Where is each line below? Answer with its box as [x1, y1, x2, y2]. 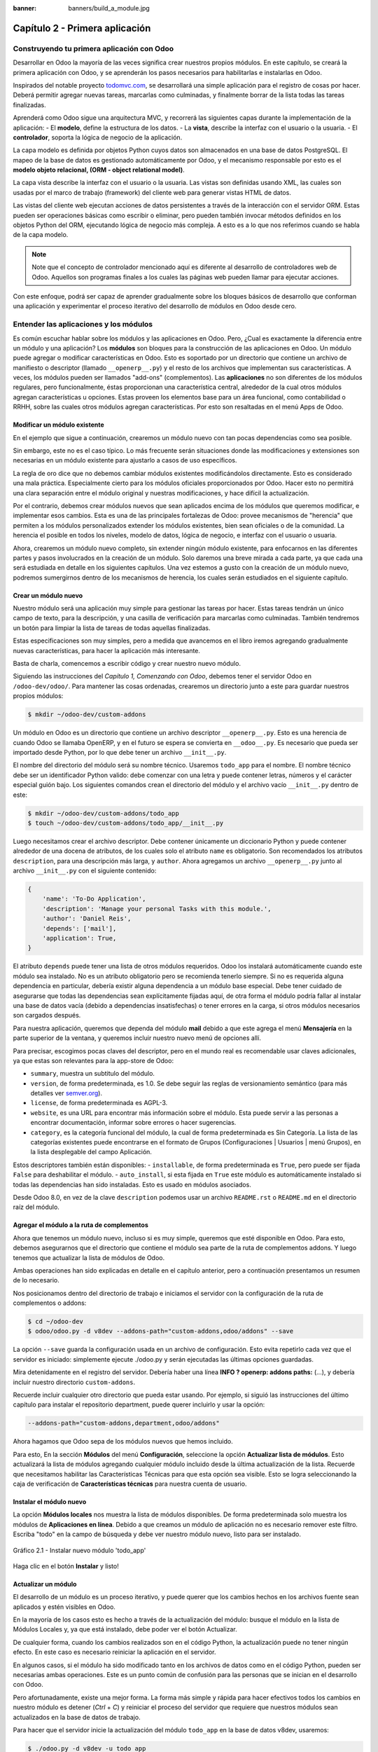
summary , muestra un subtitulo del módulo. [30, 1069, 155, 1078]
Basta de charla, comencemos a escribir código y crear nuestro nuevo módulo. [13, 659, 241, 668]
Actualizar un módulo [13, 1580, 77, 1588]
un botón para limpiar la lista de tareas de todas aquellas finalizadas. [13, 624, 211, 632]
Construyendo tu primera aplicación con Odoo [13, 43, 174, 53]
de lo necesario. [13, 1276, 59, 1285]
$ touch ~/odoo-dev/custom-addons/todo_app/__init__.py [27, 819, 224, 827]
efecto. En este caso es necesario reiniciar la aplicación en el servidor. [13, 1648, 216, 1657]
